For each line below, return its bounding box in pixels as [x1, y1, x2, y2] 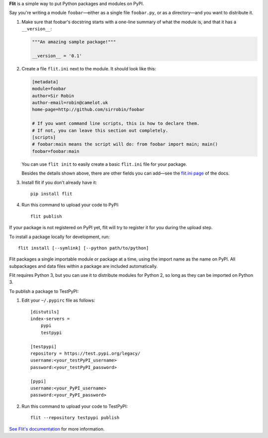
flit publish [30, 213, 62, 219]
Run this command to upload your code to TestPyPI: [21, 403, 128, 409]
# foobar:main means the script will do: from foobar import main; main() [32, 141, 218, 147]
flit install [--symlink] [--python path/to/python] [18, 245, 149, 250]
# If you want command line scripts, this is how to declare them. [32, 121, 200, 126]
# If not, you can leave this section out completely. [32, 127, 168, 133]
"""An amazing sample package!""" [32, 39, 116, 45]
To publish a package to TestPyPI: [9, 288, 79, 294]
